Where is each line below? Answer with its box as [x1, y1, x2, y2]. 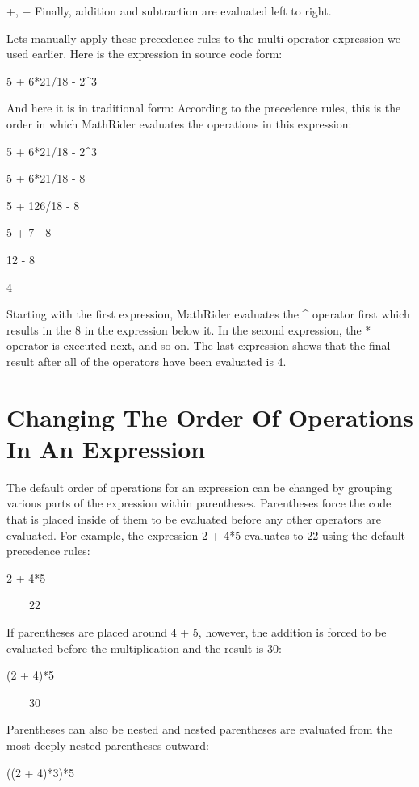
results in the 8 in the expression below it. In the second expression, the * [6, 321, 371, 338]
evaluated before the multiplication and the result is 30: [6, 639, 282, 656]
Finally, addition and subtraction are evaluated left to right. [35, 2, 332, 19]
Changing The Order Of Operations [6, 400, 413, 433]
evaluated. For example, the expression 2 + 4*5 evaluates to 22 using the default [6, 526, 406, 543]
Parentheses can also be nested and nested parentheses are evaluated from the [6, 721, 392, 738]
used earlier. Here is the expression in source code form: [6, 45, 283, 62]
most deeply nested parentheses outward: [6, 736, 209, 753]
